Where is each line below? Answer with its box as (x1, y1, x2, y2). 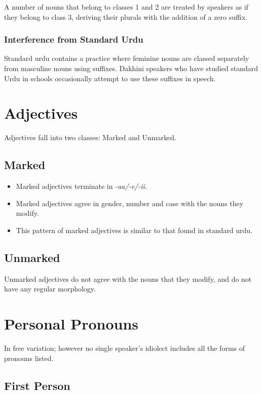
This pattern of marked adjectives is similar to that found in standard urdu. (16, 224, 252, 235)
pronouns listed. (4, 352, 54, 363)
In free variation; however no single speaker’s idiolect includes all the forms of (4, 343, 245, 353)
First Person (4, 377, 70, 393)
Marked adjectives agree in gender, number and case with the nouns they (16, 198, 244, 208)
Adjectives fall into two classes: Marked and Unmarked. (4, 132, 176, 143)
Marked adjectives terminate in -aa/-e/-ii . (16, 181, 147, 191)
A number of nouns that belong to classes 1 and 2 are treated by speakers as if (4, 2, 249, 12)
